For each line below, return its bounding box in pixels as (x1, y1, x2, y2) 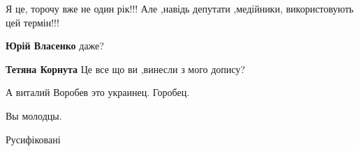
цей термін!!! (6, 15, 59, 29)
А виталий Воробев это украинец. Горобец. (6, 85, 190, 100)
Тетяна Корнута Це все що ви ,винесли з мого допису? (6, 61, 245, 76)
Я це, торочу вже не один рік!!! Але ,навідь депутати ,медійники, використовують (6, 1, 354, 15)
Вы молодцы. (6, 108, 62, 122)
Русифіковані (6, 132, 61, 146)
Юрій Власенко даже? (6, 38, 104, 53)
